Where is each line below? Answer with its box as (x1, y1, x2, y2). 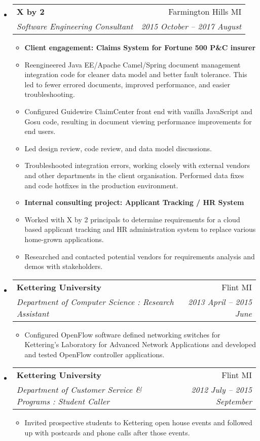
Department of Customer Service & (16, 384, 142, 396)
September (216, 395, 252, 408)
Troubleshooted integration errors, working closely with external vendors (24, 160, 250, 171)
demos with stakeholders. (24, 261, 103, 272)
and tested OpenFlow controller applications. (24, 349, 165, 359)
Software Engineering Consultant (16, 20, 133, 32)
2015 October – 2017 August (141, 20, 242, 32)
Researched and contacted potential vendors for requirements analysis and (24, 251, 255, 261)
